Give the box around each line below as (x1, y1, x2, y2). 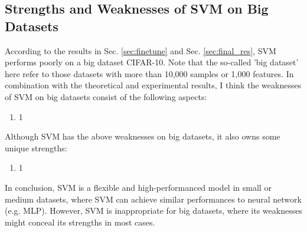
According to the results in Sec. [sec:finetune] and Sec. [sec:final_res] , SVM (5, 44, 276, 57)
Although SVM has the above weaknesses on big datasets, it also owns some (5, 130, 280, 142)
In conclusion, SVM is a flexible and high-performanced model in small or (5, 181, 272, 193)
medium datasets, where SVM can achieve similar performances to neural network (5, 193, 302, 205)
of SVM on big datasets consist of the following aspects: (5, 90, 207, 102)
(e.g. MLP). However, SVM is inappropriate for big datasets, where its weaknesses (5, 204, 302, 217)
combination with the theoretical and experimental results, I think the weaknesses (5, 79, 302, 91)
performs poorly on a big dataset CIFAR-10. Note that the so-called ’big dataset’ (5, 56, 299, 68)
